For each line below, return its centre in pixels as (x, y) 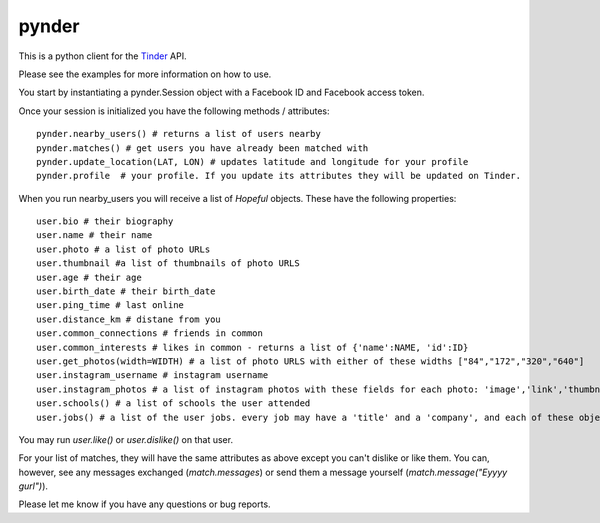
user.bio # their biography (105, 221)
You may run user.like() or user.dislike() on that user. (126, 439)
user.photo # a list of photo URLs (123, 249)
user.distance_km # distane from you (129, 319)
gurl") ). (33, 486)
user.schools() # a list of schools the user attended (173, 403)
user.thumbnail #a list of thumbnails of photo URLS (168, 263)
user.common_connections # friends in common (150, 333)
